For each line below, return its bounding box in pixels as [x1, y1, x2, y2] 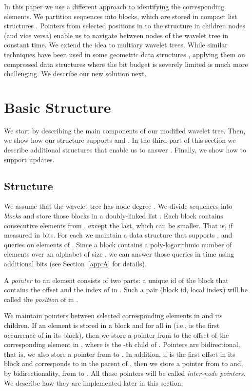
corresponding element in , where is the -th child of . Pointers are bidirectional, [4, 339, 240, 349]
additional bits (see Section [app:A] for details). [4, 259, 147, 269]
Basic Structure [4, 97, 111, 117]
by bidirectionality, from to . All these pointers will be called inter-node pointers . [4, 368, 246, 378]
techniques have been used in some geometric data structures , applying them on [4, 49, 245, 59]
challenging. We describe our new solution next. [4, 68, 147, 79]
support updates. [4, 154, 55, 164]
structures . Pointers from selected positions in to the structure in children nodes [4, 21, 245, 31]
